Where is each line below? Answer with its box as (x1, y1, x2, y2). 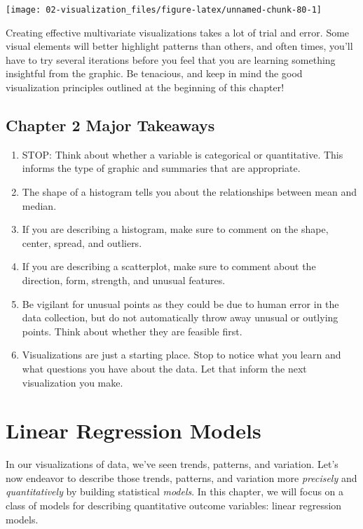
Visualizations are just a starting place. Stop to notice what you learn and (22, 347, 341, 362)
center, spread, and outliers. (22, 235, 142, 250)
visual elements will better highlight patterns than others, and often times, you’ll (6, 39, 353, 53)
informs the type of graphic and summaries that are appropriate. (22, 161, 301, 175)
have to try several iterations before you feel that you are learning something (6, 52, 336, 67)
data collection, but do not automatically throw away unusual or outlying (22, 310, 338, 325)
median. (22, 198, 57, 213)
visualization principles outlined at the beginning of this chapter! (6, 80, 285, 95)
